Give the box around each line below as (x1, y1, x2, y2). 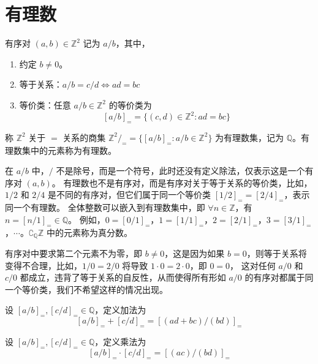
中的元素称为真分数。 (47, 226, 133, 238)
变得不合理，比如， (5, 259, 82, 271)
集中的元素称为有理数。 (21, 143, 116, 156)
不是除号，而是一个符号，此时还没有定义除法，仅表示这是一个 (56, 164, 305, 177)
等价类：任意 (19, 98, 71, 111)
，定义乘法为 (94, 335, 146, 347)
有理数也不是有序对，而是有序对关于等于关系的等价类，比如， (63, 176, 312, 189)
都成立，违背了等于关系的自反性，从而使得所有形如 (20, 271, 226, 284)
